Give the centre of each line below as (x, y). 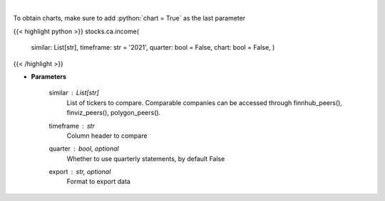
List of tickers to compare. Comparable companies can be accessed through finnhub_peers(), (204, 102)
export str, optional (80, 172)
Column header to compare (107, 136)
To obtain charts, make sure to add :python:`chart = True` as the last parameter (129, 18)
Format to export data (99, 182)
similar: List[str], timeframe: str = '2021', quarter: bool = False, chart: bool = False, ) (153, 48)
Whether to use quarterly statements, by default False (146, 158)
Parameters (49, 76)
